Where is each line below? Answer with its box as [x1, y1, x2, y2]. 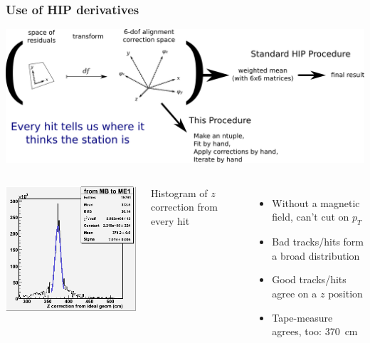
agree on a [272, 286, 317, 300]
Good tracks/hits [272, 272, 347, 287]
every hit [151, 213, 190, 228]
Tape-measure [272, 310, 333, 324]
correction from [151, 199, 218, 214]
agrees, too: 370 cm [272, 324, 358, 339]
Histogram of [151, 185, 208, 200]
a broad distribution [272, 248, 360, 263]
